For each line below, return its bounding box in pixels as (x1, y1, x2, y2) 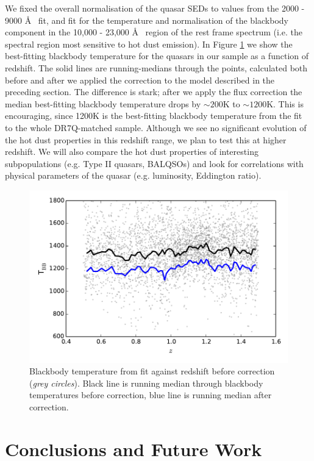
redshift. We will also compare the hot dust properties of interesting (5, 145, 259, 158)
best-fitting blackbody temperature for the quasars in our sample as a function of (5, 49, 309, 62)
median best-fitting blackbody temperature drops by (5, 97, 201, 110)
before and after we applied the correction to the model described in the (5, 73, 275, 86)
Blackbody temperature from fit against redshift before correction (29, 365, 275, 377)
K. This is (266, 97, 304, 110)
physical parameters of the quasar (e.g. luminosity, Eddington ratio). (5, 169, 262, 182)
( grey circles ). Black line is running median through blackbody (29, 376, 263, 389)
